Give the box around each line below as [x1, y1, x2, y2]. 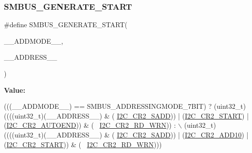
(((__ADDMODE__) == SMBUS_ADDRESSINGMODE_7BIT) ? [4, 101, 212, 111]
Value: [4, 85, 25, 95]
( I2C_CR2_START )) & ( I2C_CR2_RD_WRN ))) [4, 139, 162, 149]
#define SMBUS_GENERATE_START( [4, 19, 127, 30]
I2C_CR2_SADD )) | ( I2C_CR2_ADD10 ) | [117, 129, 249, 139]
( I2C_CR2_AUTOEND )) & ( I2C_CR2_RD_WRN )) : [4, 120, 176, 130]
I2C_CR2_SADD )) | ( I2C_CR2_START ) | [117, 110, 249, 120]
